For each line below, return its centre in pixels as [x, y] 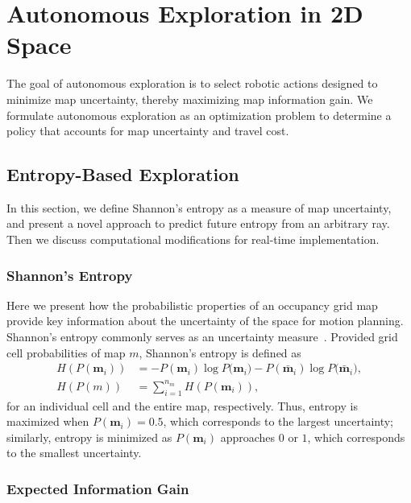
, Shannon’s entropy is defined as [220, 352]
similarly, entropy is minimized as [89, 437]
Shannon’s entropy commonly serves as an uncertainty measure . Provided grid [202, 337]
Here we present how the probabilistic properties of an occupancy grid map [192, 305]
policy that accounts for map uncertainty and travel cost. [148, 131]
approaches [248, 437]
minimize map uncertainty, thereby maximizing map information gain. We [190, 99]
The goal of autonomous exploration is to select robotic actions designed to [192, 83]
